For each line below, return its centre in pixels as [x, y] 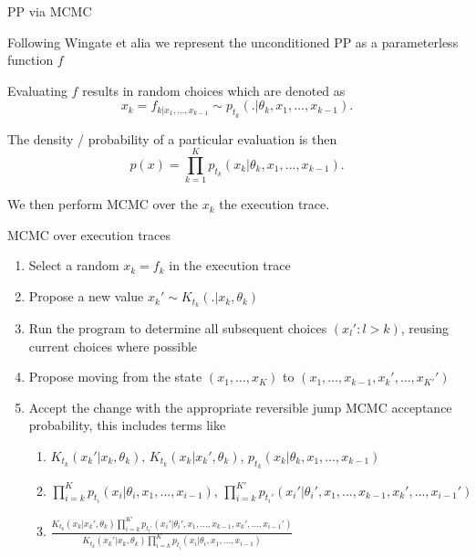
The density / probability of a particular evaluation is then [172, 138]
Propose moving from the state [115, 377]
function [31, 60]
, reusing [425, 327]
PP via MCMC [50, 11]
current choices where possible [113, 346]
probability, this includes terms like [127, 425]
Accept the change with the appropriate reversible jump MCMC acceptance [240, 407]
